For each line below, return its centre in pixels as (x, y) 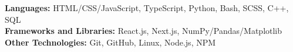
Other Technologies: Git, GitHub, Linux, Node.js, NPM (110, 42)
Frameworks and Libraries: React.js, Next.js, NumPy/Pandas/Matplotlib (144, 31)
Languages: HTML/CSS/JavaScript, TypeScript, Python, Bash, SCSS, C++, (147, 8)
